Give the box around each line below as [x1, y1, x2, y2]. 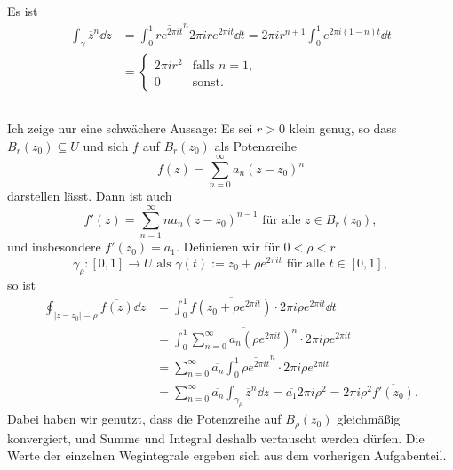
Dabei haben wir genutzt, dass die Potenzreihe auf [7, 410, 282, 428]
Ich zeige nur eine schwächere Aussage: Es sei [7, 119, 253, 138]
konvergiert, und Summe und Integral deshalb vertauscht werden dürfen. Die [7, 428, 425, 447]
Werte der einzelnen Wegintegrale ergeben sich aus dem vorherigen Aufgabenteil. [7, 446, 447, 465]
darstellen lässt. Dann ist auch [7, 187, 172, 205]
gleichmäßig [337, 410, 401, 428]
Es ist [7, 2, 38, 20]
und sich [83, 136, 129, 155]
